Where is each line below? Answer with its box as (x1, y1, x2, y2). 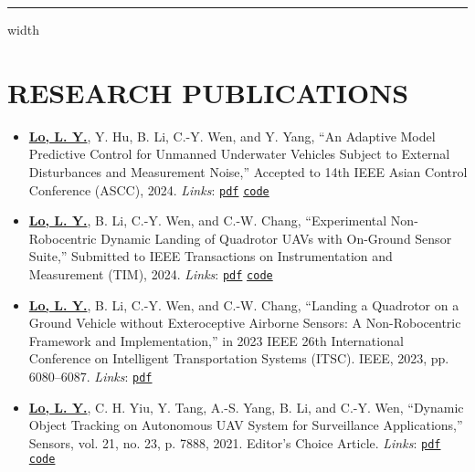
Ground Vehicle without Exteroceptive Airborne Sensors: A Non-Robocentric (28, 313, 461, 332)
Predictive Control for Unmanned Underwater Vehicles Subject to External (28, 144, 450, 163)
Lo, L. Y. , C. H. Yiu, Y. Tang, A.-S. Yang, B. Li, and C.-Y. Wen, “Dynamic (28, 397, 464, 416)
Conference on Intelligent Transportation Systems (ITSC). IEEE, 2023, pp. (28, 349, 449, 368)
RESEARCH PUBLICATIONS (7, 73, 409, 110)
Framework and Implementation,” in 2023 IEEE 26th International (28, 330, 404, 350)
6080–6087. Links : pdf (28, 366, 153, 385)
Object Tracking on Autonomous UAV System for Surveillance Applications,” (28, 415, 463, 435)
